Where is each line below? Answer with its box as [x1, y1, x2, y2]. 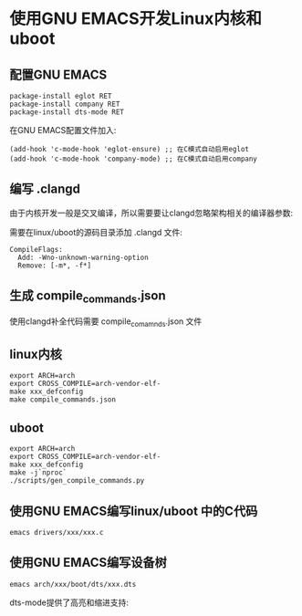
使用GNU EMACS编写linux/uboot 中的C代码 [9, 503, 258, 518]
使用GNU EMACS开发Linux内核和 [9, 8, 262, 29]
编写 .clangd [9, 182, 80, 197]
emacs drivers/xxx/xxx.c [9, 528, 104, 538]
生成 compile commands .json [9, 288, 166, 306]
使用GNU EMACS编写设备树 [9, 555, 167, 570]
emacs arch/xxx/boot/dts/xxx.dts [9, 579, 137, 589]
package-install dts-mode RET [9, 108, 125, 117]
